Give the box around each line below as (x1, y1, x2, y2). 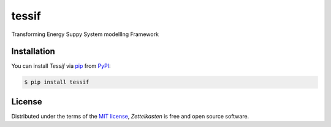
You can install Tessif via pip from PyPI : (11, 62, 111, 70)
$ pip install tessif (24, 79, 89, 85)
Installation (11, 46, 55, 57)
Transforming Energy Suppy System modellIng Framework (11, 31, 159, 38)
